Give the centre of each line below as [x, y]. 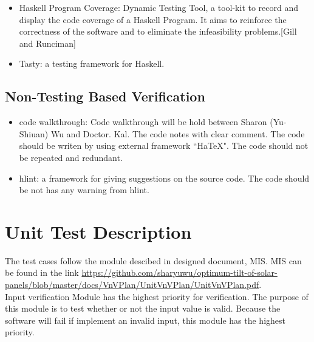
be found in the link [42, 272]
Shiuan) [34, 133]
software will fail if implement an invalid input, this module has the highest [145, 320]
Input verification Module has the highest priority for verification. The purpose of [157, 296]
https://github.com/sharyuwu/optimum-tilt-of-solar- [179, 272]
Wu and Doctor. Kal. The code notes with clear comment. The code [178, 133]
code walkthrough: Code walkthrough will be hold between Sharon [143, 122]
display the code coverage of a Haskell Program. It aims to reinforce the [153, 19]
